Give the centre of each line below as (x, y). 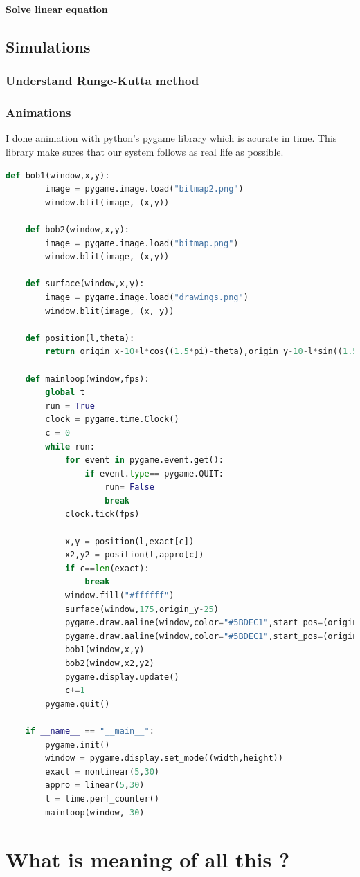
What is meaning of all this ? (148, 859)
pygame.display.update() (122, 677)
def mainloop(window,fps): (87, 379)
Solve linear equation (57, 9)
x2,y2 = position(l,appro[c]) (134, 555)
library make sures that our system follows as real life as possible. (145, 152)
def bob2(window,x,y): (77, 230)
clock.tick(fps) (102, 514)
